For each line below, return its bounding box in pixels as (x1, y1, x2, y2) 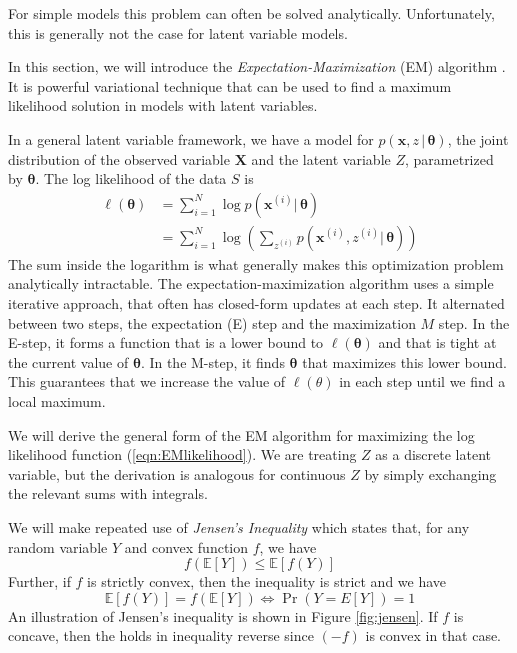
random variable (8, 536, 108, 557)
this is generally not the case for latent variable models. (8, 22, 348, 43)
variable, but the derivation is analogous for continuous (8, 463, 346, 484)
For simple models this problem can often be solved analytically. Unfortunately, (8, 3, 495, 23)
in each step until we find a (339, 371, 506, 392)
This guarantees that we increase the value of (8, 371, 286, 392)
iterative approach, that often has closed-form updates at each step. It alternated (8, 293, 505, 313)
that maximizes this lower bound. (302, 351, 507, 372)
